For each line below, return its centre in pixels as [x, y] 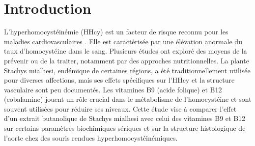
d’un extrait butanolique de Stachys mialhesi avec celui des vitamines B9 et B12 [125, 118]
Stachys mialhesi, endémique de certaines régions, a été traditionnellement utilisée [127, 70]
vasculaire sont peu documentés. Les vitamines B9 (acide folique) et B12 [113, 89]
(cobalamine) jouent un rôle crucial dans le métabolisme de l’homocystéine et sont [128, 99]
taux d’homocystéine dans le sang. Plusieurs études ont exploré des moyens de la [126, 51]
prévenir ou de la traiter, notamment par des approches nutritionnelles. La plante [127, 60]
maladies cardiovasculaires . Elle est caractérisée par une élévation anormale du [123, 41]
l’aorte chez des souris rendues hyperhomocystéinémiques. [91, 137]
